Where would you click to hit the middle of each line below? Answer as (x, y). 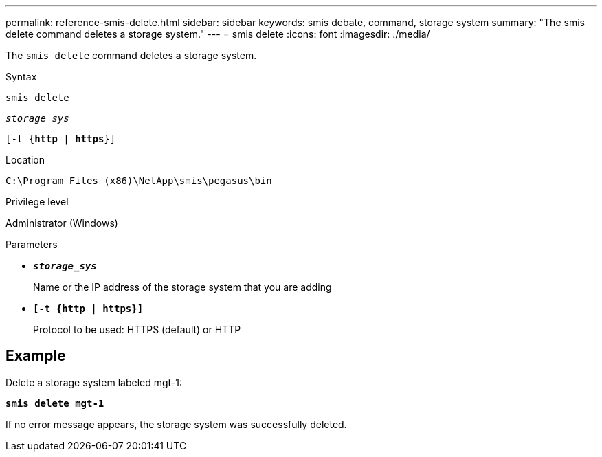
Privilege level (37, 202)
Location (25, 160)
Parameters (32, 244)
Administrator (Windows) (62, 223)
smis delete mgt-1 (55, 403)
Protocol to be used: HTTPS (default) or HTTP (137, 330)
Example (36, 356)
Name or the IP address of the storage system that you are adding (182, 287)
